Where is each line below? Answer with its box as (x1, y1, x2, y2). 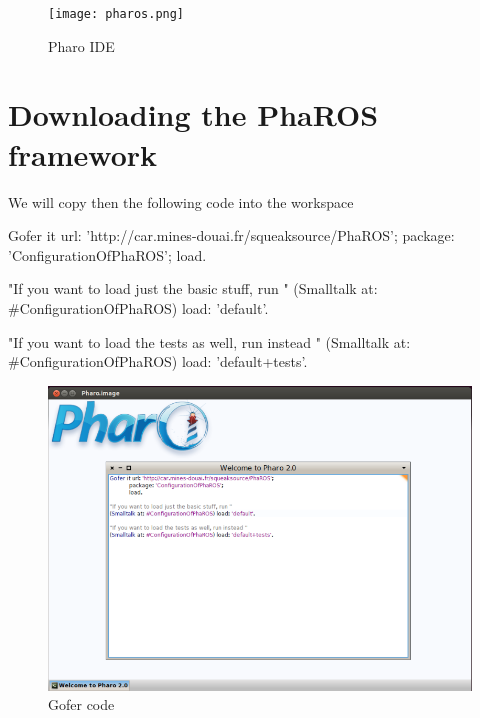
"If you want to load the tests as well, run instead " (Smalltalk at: (8, 331, 411, 352)
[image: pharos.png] (48, 7, 185, 21)
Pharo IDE (48, 35, 115, 56)
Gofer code (48, 694, 115, 715)
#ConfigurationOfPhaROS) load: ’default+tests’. (8, 351, 308, 372)
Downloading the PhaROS (8, 94, 379, 135)
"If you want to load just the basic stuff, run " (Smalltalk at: (8, 278, 378, 299)
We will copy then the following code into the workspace (8, 191, 354, 212)
